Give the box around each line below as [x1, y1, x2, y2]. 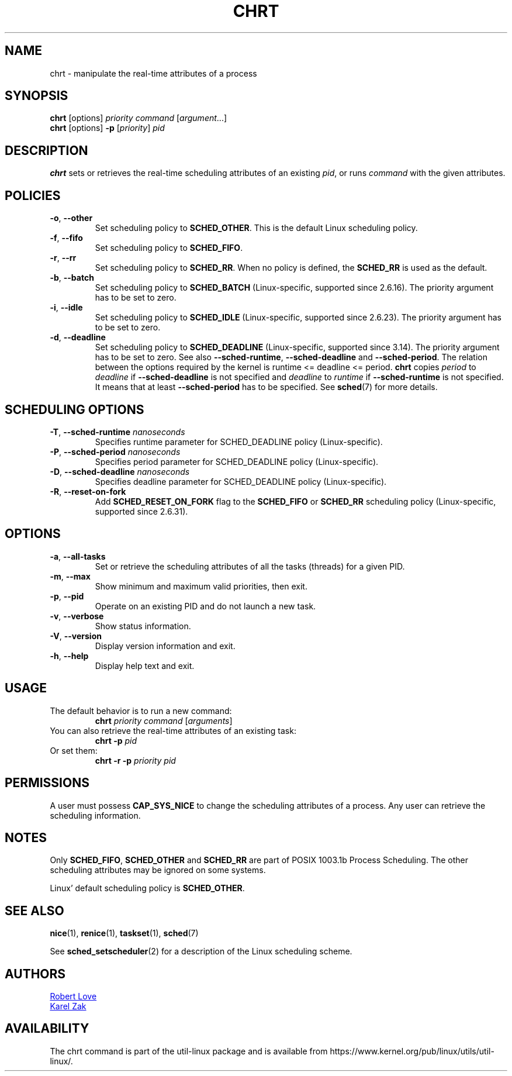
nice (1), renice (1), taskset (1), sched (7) [50, 928, 199, 939]
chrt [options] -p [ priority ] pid [50, 123, 165, 133]
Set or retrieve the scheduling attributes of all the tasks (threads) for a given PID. [95, 561, 405, 571]
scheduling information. [50, 810, 141, 820]
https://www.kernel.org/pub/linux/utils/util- [330, 1046, 494, 1056]
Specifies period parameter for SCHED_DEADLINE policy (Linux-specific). [95, 456, 379, 467]
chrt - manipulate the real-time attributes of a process [50, 68, 257, 78]
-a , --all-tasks [50, 551, 106, 561]
